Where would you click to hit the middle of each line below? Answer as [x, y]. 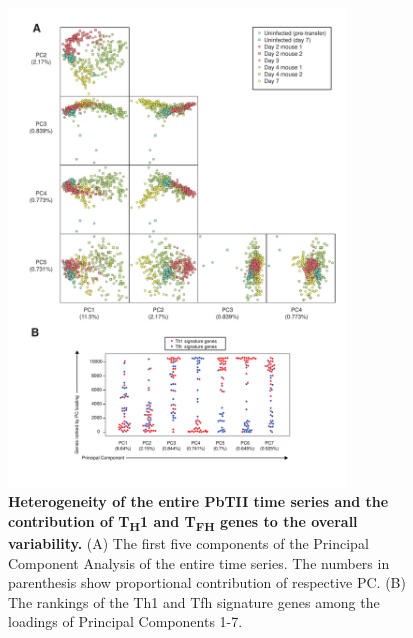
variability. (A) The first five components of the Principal [188, 543]
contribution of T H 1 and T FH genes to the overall [183, 522]
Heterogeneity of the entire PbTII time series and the [198, 501]
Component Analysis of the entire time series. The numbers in [199, 562]
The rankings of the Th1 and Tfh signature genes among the [194, 601]
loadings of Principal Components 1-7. [125, 621]
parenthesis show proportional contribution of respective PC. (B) [207, 582]
